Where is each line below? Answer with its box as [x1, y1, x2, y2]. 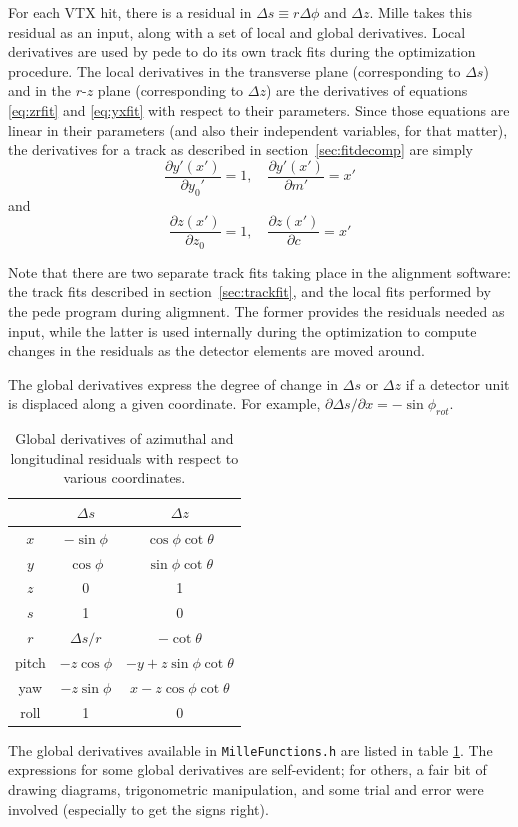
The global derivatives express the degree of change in [8, 373, 339, 394]
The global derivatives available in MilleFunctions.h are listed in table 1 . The [8, 739, 493, 760]
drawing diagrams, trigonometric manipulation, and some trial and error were [8, 778, 484, 799]
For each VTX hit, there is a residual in [8, 2, 252, 22]
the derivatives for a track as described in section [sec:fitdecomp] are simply [8, 139, 473, 160]
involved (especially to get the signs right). [8, 798, 269, 819]
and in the [8, 80, 72, 101]
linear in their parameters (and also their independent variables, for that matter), [8, 119, 508, 140]
